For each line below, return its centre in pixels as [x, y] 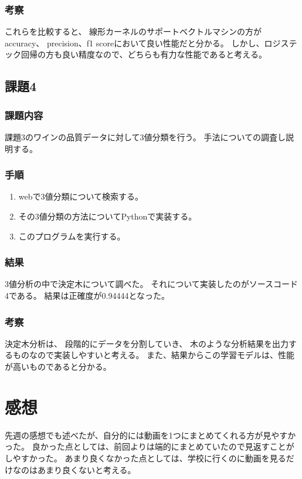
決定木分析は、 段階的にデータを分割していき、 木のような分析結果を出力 [147, 343]
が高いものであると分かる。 [58, 366]
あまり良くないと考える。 [86, 469]
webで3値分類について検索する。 [81, 196]
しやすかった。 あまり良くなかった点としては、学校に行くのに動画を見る [145, 458]
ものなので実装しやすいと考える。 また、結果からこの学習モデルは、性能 [154, 355]
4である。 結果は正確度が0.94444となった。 [87, 295]
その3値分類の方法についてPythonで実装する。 [108, 216]
